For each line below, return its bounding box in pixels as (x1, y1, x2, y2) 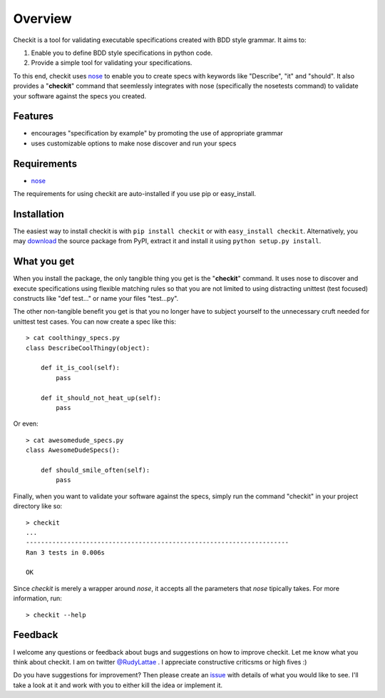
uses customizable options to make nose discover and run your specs (31, 139, 237, 148)
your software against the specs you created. (13, 91, 147, 100)
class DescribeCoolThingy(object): (26, 344, 150, 352)
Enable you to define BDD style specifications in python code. (31, 48, 213, 57)
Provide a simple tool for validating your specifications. (31, 58, 192, 67)
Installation (13, 207, 64, 220)
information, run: (13, 594, 62, 602)
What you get (13, 255, 75, 267)
